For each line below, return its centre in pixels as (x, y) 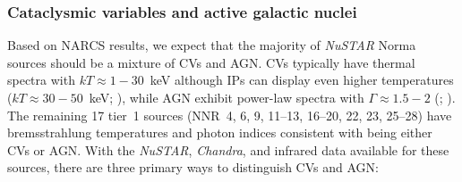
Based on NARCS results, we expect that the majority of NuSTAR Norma (212, 45)
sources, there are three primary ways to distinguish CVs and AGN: (193, 167)
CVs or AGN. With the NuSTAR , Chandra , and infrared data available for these (228, 149)
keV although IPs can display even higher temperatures (302, 80)
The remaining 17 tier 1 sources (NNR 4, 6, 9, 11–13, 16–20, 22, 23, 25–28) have (230, 115)
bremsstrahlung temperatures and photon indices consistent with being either (220, 132)
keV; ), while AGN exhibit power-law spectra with (227, 97)
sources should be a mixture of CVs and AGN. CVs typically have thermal (211, 62)
